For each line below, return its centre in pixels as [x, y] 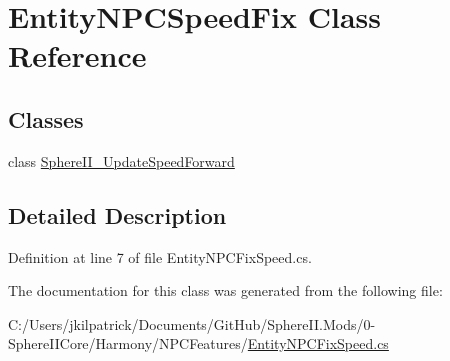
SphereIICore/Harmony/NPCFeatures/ [128, 343]
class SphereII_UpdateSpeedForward [121, 160]
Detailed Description [117, 214]
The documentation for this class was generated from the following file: [225, 290]
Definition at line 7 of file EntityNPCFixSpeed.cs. [160, 256]
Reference [77, 55]
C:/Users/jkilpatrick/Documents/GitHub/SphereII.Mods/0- [192, 323]
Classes [46, 118]
